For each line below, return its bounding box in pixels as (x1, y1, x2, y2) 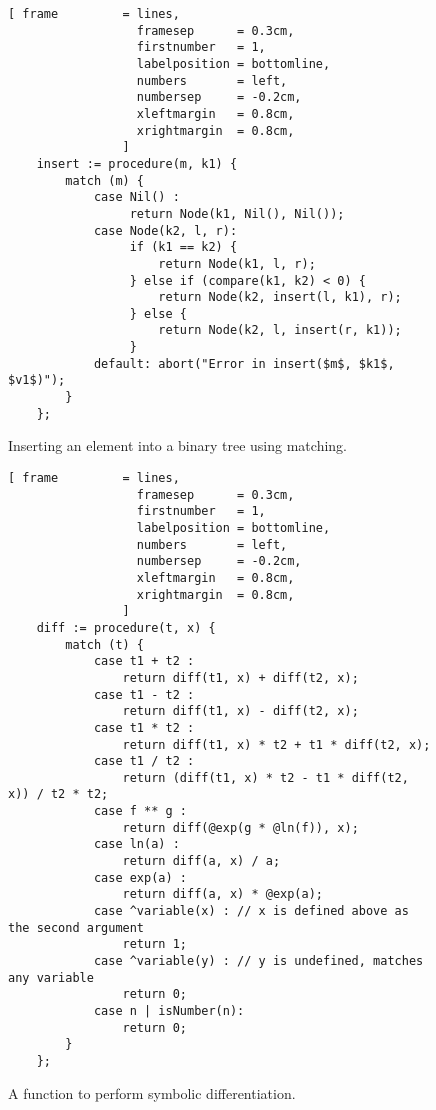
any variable (8, 970, 94, 985)
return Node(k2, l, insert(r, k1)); (158, 323, 402, 338)
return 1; (122, 937, 187, 952)
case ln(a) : (93, 837, 180, 852)
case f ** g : (93, 804, 187, 819)
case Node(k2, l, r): (93, 223, 238, 238)
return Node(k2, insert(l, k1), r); (158, 290, 402, 305)
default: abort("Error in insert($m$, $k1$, (93, 356, 395, 371)
